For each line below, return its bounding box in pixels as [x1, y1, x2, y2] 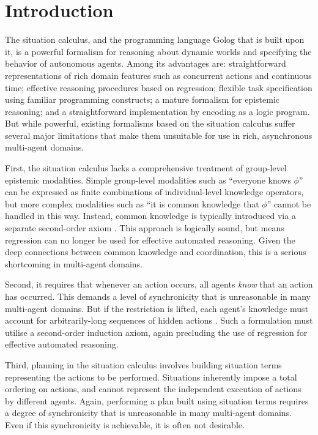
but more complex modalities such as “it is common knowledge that [5, 197, 259, 210]
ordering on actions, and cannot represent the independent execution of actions [5, 382, 301, 395]
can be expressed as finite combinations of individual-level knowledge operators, [5, 185, 304, 198]
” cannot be [267, 197, 311, 210]
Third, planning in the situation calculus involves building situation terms [5, 358, 282, 371]
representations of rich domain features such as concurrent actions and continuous [5, 69, 312, 81]
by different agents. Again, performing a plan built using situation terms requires [5, 394, 309, 407]
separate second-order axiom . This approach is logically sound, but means [5, 221, 284, 234]
